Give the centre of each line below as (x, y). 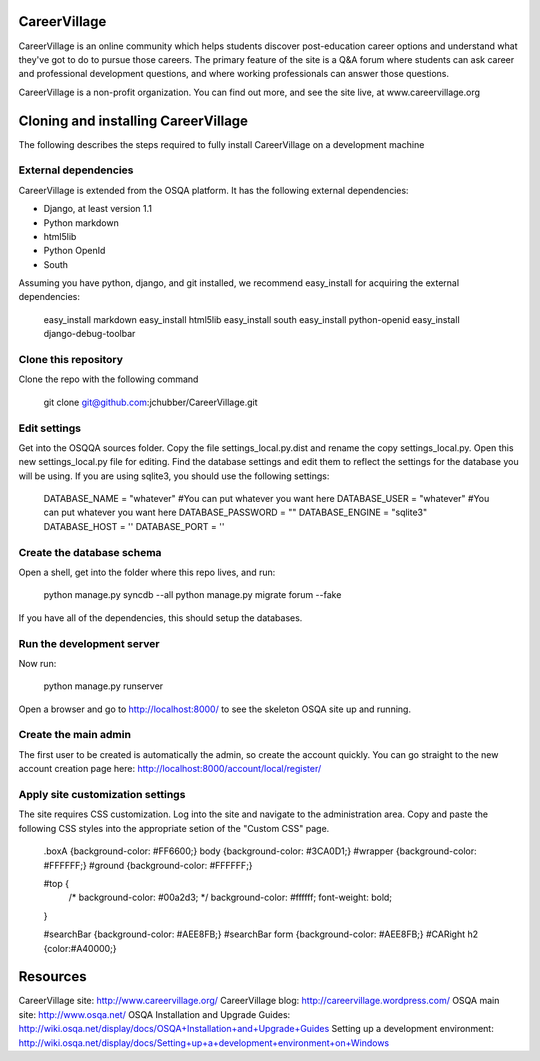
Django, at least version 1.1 (98, 209)
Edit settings (50, 428)
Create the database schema (90, 552)
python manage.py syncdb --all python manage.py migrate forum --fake (192, 595)
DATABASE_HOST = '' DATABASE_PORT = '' (134, 526)
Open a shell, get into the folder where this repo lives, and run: (147, 572)
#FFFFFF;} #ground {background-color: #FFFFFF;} (148, 865)
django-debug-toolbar (89, 334)
